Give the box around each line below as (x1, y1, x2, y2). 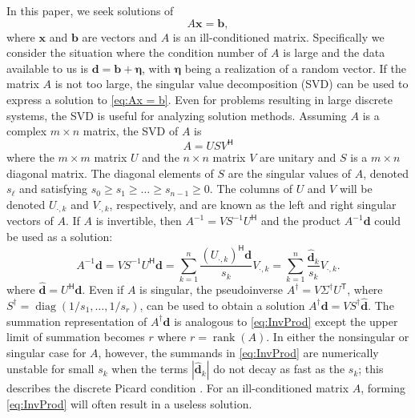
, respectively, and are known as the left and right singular (109, 196, 397, 213)
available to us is (6, 59, 89, 76)
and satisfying (19, 180, 88, 197)
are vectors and (82, 28, 157, 45)
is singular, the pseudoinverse (139, 281, 283, 298)
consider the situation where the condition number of (6, 44, 268, 61)
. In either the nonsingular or (266, 328, 409, 345)
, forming (361, 380, 405, 396)
